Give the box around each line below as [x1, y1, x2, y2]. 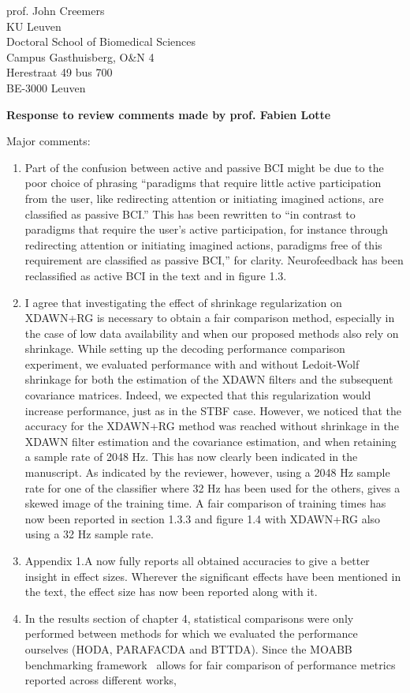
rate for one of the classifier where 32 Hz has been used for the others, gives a [24, 479, 401, 496]
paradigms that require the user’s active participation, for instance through [24, 221, 389, 238]
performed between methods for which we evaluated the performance [24, 625, 358, 642]
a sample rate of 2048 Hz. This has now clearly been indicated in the [24, 448, 358, 465]
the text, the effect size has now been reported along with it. [24, 583, 318, 600]
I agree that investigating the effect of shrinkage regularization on [24, 294, 342, 310]
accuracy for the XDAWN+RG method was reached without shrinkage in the [24, 418, 399, 434]
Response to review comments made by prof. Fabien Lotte [6, 106, 331, 122]
